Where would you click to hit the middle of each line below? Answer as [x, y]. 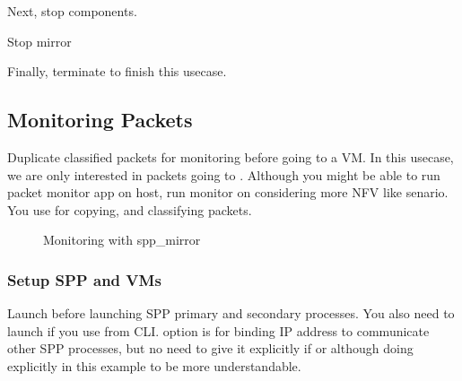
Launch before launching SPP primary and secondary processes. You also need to [231, 313]
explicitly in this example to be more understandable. [154, 365]
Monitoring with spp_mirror [122, 240]
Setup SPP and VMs [84, 279]
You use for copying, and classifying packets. [130, 209]
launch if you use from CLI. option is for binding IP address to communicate [218, 330]
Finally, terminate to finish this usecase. [117, 71]
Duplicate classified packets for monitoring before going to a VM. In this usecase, [231, 156]
